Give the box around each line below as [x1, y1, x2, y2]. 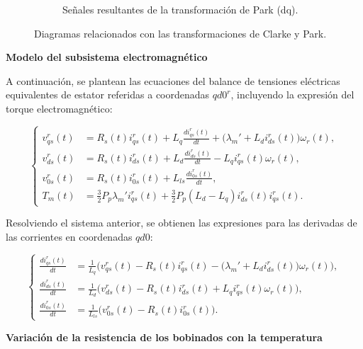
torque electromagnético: [6, 101, 113, 115]
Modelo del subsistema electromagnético [6, 50, 208, 64]
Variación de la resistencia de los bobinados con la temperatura [6, 329, 323, 344]
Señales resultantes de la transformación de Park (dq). [62, 2, 298, 16]
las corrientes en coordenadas [6, 229, 133, 244]
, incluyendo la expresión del [230, 87, 354, 102]
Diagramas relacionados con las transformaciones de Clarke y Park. [34, 25, 327, 40]
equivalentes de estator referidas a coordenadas [6, 87, 210, 102]
